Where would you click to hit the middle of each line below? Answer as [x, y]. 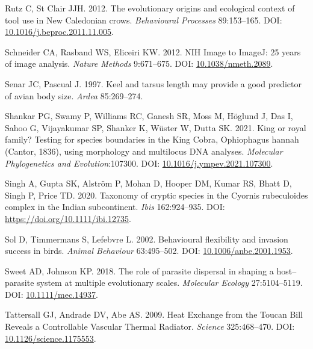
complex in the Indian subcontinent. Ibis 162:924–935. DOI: [115, 207]
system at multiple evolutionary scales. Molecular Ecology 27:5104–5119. [170, 283]
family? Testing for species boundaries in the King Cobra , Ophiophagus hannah [152, 139]
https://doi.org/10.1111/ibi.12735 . [68, 218]
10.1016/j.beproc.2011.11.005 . [59, 32]
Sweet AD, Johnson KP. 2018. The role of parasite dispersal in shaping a [139, 270]
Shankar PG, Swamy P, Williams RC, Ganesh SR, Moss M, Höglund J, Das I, [149, 116]
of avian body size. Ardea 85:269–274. [74, 95]
